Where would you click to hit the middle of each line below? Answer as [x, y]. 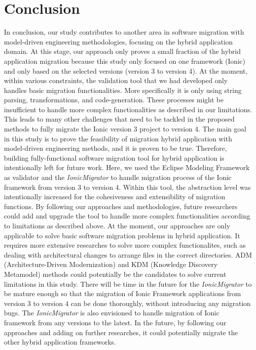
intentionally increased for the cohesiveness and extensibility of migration [115, 197]
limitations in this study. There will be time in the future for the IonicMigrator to [128, 284]
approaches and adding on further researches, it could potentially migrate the [121, 332]
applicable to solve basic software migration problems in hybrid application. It [122, 235]
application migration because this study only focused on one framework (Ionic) [125, 61]
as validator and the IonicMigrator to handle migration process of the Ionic [118, 177]
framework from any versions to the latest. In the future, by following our [115, 322]
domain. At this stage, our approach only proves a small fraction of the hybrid [123, 51]
